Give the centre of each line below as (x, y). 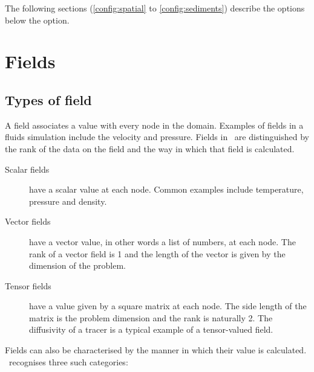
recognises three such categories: (68, 361)
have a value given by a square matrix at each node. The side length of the (168, 306)
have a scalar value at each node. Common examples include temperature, (166, 189)
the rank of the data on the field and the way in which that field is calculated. (150, 148)
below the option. (37, 20)
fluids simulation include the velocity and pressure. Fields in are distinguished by (157, 137)
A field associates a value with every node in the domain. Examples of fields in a (154, 125)
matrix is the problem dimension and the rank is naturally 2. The (151, 317)
